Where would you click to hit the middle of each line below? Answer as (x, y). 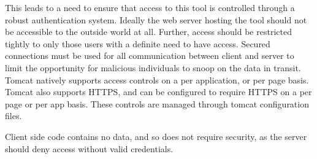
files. (13, 116)
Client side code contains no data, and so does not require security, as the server (156, 136)
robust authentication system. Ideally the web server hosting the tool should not (156, 19)
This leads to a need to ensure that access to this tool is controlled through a (150, 7)
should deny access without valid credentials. (89, 148)
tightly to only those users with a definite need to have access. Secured (138, 43)
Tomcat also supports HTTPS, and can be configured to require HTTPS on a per (158, 92)
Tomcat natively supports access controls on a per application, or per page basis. (157, 79)
